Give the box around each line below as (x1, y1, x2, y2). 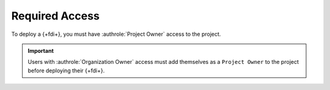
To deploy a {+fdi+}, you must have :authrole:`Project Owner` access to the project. (11, 30, 221, 38)
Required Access (11, 9, 100, 22)
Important (28, 47, 54, 54)
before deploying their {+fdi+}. (28, 67, 105, 74)
